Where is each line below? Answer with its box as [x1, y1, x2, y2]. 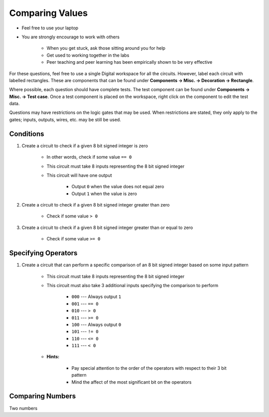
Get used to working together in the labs [46, 52, 130, 58]
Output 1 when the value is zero [71, 191, 137, 197]
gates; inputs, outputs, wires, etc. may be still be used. [9, 116, 122, 122]
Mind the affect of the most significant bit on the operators [71, 379, 192, 385]
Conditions [9, 129, 44, 138]
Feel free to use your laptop [21, 25, 79, 31]
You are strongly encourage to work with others [21, 34, 120, 40]
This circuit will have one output [46, 172, 112, 178]
